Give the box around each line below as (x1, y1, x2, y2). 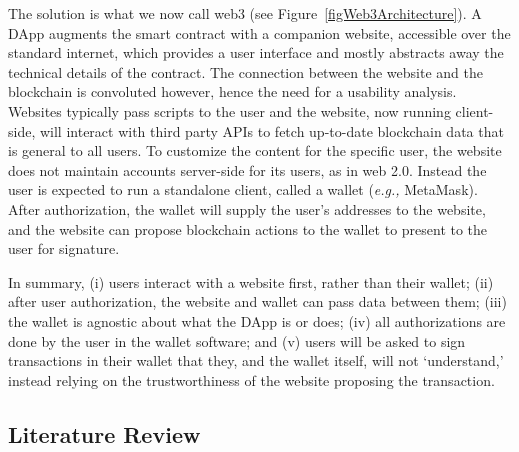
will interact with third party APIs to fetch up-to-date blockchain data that (39, 120, 504, 141)
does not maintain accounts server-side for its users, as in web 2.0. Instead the (8, 159, 487, 180)
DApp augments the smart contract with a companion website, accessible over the (8, 22, 511, 43)
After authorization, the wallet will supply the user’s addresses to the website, (8, 198, 486, 219)
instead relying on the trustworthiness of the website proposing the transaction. (8, 369, 495, 390)
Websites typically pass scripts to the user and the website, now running (8, 100, 451, 121)
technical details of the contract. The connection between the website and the (8, 61, 483, 82)
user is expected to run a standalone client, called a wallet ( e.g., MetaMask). (8, 179, 478, 200)
